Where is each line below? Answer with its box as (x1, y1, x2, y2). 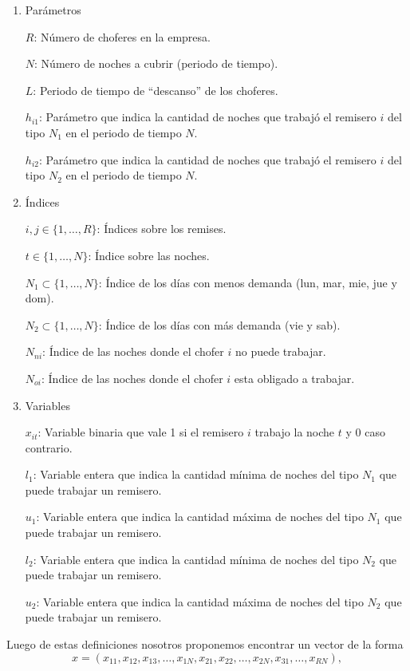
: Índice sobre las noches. (88, 247, 210, 263)
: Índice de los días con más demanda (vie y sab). (98, 316, 341, 333)
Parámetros (25, 2, 81, 18)
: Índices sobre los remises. (97, 220, 227, 237)
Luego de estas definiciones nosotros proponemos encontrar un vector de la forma (6, 636, 404, 653)
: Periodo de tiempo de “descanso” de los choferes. (33, 81, 278, 98)
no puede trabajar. (235, 343, 326, 360)
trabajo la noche (254, 424, 335, 440)
